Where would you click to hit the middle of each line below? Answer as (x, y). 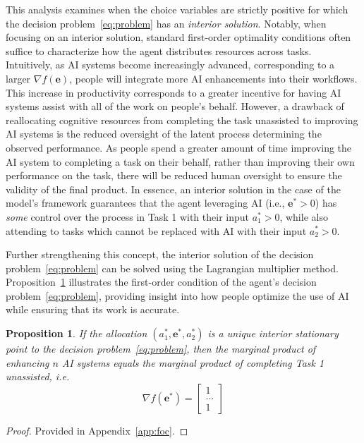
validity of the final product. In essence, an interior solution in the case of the (173, 189)
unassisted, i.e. (38, 376)
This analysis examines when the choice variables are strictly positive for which (177, 9)
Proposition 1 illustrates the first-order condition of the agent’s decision (161, 282)
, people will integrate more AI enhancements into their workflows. (213, 78)
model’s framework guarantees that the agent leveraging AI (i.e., (145, 203)
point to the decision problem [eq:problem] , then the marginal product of (161, 349)
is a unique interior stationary (273, 333)
